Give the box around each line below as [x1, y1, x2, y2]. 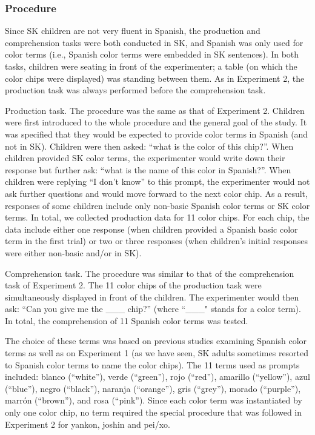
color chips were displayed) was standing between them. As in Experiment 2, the [5, 71, 305, 84]
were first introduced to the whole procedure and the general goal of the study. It [5, 116, 307, 128]
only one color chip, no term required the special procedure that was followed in [5, 406, 302, 419]
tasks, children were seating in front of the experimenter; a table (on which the [5, 60, 297, 72]
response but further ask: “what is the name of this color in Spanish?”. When [5, 163, 291, 176]
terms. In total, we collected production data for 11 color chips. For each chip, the [5, 211, 310, 224]
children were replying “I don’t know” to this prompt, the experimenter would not [5, 175, 310, 188]
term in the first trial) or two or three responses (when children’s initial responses [5, 234, 308, 247]
